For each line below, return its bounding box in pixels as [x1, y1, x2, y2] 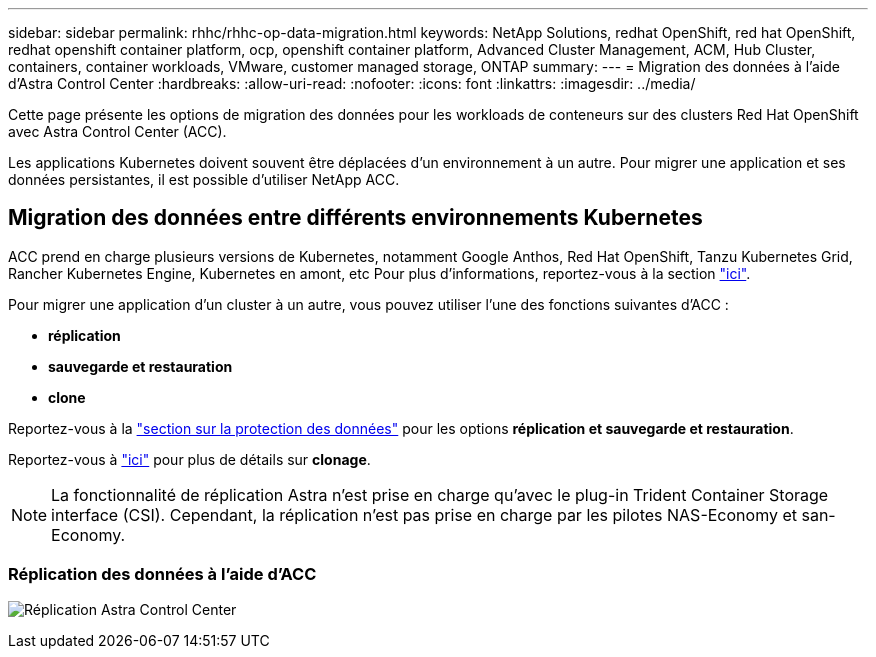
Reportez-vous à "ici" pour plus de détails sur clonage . [8, 450, 371, 468]
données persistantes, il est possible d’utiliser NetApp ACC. [8, 171, 400, 188]
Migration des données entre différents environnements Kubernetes [8, 205, 703, 231]
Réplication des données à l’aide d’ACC [8, 564, 317, 585]
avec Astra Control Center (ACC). [8, 123, 227, 140]
